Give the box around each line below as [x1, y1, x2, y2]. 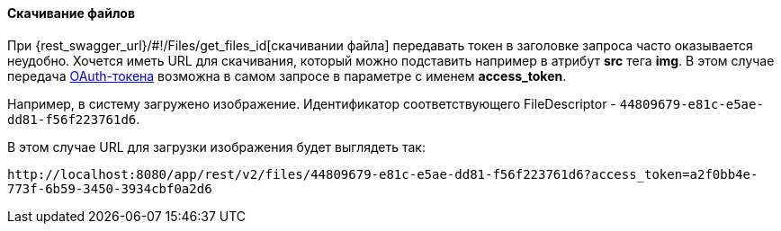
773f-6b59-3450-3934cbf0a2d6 [7, 181, 212, 196]
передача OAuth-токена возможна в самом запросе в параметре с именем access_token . [7, 67, 567, 84]
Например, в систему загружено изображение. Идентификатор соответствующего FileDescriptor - [7, 95, 616, 111]
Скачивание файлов [7, 5, 136, 21]
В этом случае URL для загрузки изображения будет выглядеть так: [7, 138, 426, 155]
